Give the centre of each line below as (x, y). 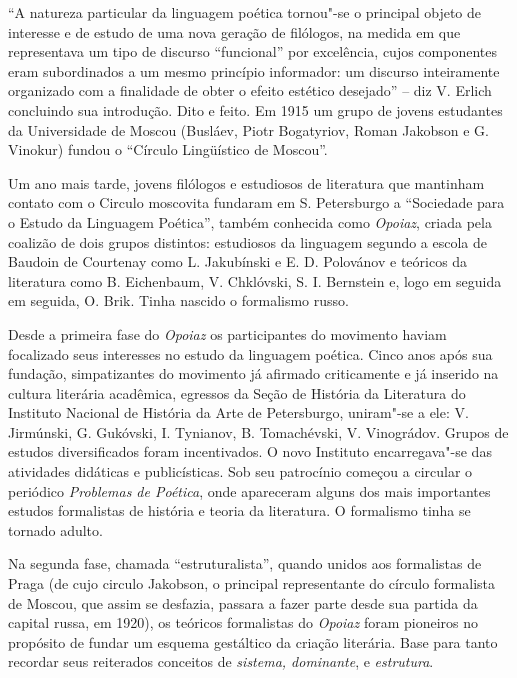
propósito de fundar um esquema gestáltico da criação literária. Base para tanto (253, 641)
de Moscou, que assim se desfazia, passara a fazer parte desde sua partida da (243, 602)
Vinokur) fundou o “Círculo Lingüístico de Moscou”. (168, 149)
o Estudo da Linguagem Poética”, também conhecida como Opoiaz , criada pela (250, 221)
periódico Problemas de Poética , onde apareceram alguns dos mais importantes (249, 490)
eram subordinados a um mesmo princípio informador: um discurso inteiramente (254, 70)
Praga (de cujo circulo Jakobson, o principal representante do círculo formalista (252, 583)
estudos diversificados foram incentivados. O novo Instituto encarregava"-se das (250, 451)
